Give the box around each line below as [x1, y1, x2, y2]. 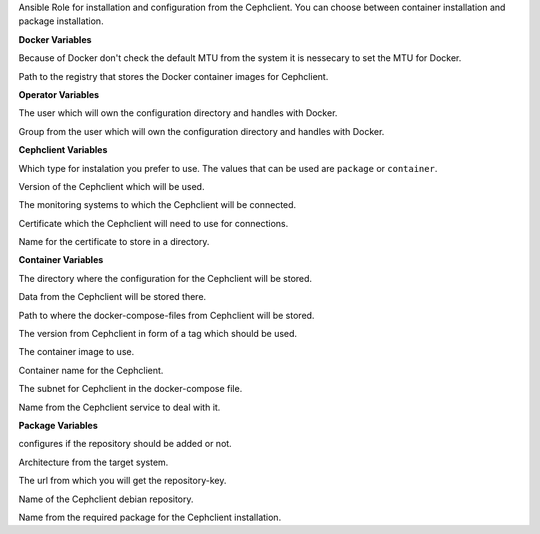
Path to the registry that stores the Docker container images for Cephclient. [18, 70, 329, 82]
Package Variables [18, 419, 99, 431]
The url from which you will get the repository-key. [18, 475, 227, 487]
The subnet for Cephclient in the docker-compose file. [18, 383, 243, 395]
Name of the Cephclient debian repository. [18, 493, 194, 505]
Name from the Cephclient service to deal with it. [18, 401, 221, 413]
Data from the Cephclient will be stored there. [18, 291, 207, 303]
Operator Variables [18, 88, 100, 100]
